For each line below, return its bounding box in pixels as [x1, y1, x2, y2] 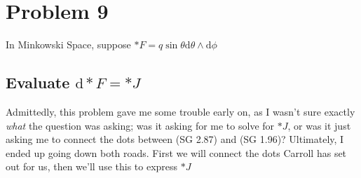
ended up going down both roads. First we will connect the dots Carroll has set [6, 145, 347, 160]
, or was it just [287, 118, 351, 132]
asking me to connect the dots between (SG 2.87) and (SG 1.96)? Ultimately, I [6, 132, 344, 146]
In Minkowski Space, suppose [6, 37, 131, 52]
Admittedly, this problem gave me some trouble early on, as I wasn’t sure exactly [6, 104, 355, 118]
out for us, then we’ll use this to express [6, 159, 178, 174]
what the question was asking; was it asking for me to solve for [6, 118, 275, 132]
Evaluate [6, 71, 70, 93]
